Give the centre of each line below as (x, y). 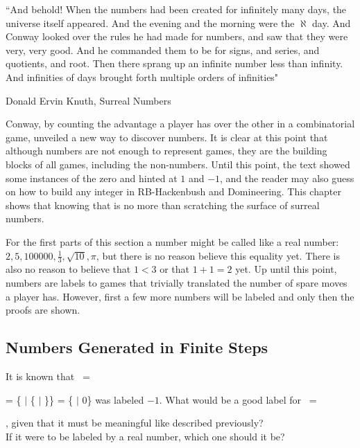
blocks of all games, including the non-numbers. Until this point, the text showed (178, 164)
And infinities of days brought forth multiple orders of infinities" (142, 77)
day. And (332, 23)
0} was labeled (113, 399)
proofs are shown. (43, 310)
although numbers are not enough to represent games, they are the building (166, 151)
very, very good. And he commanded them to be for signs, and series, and (163, 50)
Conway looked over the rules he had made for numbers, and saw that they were (177, 36)
